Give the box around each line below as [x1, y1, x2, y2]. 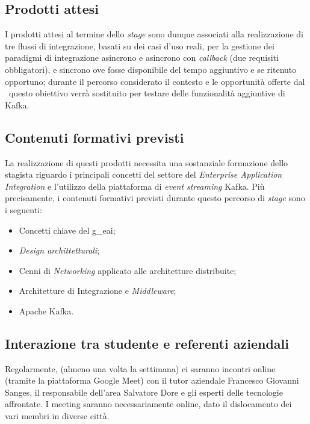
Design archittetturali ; [19, 244, 100, 257]
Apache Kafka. [19, 304, 74, 317]
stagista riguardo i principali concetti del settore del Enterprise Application [5, 168, 282, 181]
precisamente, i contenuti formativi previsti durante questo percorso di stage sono [5, 192, 305, 204]
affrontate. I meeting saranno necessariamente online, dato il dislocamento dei [5, 397, 292, 410]
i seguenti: [5, 203, 42, 216]
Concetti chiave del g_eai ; [19, 223, 116, 236]
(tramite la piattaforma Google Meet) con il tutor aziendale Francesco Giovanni [5, 374, 299, 387]
